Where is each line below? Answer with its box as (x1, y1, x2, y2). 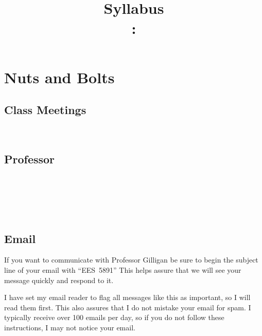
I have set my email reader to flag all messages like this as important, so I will (4, 292, 251, 303)
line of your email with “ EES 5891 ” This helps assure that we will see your (4, 264, 241, 275)
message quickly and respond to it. (4, 274, 114, 285)
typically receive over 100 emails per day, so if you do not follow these (4, 312, 224, 323)
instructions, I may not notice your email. (4, 322, 135, 332)
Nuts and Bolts (4, 66, 115, 87)
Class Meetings (4, 102, 86, 118)
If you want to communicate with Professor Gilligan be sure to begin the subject (4, 254, 258, 265)
